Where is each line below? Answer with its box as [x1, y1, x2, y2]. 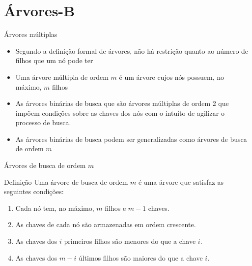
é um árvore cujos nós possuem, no [119, 71, 224, 82]
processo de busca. [15, 117, 71, 128]
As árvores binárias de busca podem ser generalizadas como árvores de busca [15, 133, 247, 144]
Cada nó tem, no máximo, [15, 202, 94, 213]
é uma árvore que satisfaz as [138, 176, 224, 187]
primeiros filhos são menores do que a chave [64, 236, 196, 246]
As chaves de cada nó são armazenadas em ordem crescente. [15, 219, 196, 230]
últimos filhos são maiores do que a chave [78, 252, 203, 263]
